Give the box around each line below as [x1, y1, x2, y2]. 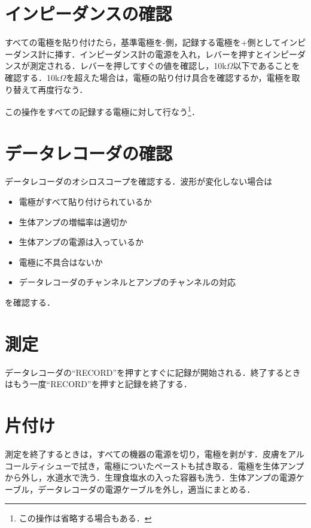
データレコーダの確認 [5, 140, 173, 165]
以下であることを [233, 59, 300, 72]
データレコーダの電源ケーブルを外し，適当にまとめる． [38, 482, 255, 495]
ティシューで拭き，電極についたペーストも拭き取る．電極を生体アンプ [29, 459, 304, 472]
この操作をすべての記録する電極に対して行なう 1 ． [5, 104, 200, 117]
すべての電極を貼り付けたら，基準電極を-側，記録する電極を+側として [5, 36, 281, 49]
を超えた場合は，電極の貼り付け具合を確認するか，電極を [66, 71, 292, 83]
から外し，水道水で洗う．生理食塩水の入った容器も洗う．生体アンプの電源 [5, 471, 296, 484]
